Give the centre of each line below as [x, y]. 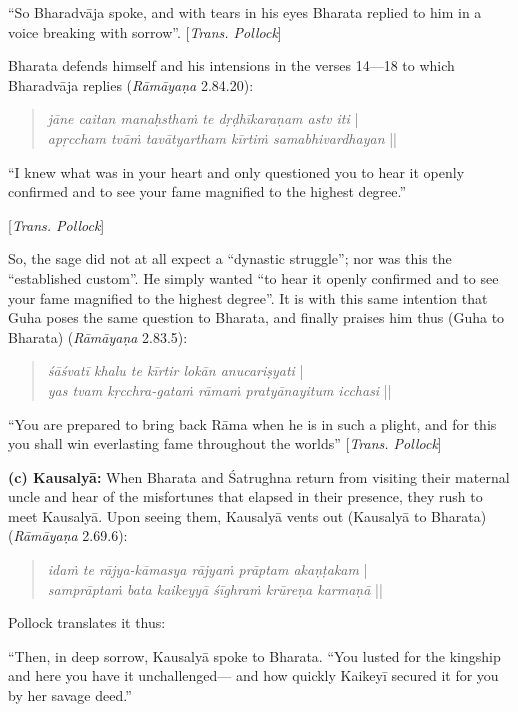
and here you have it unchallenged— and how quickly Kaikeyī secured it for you [253, 675]
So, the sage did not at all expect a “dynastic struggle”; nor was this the [230, 258]
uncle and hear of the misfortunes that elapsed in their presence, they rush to [245, 496]
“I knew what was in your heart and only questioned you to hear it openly [236, 171]
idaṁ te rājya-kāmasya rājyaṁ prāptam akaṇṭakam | [207, 569]
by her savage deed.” [70, 695]
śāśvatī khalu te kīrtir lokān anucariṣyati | [175, 370]
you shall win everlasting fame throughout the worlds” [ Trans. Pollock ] [225, 443]
